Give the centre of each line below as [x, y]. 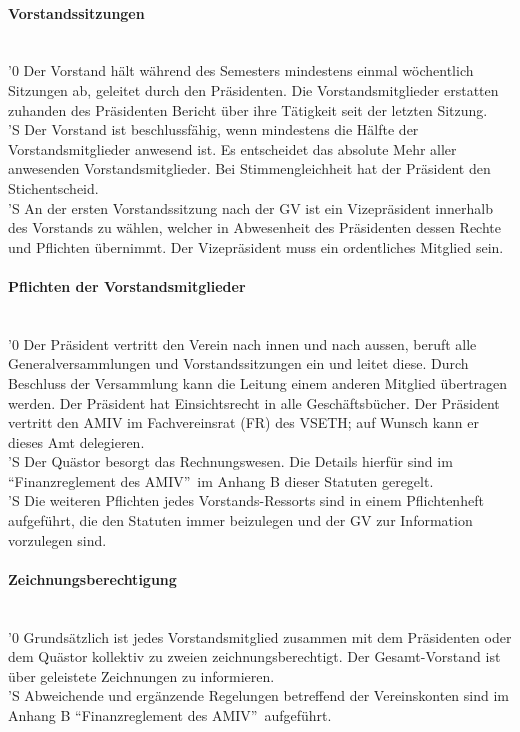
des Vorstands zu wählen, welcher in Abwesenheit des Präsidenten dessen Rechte [254, 227]
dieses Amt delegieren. [76, 441]
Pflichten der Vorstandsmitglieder [127, 285]
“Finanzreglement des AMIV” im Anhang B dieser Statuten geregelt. [221, 480]
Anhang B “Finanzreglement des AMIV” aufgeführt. [170, 715]
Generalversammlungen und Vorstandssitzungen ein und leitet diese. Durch [238, 363]
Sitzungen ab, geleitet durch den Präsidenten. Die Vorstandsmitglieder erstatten [253, 89]
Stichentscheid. [53, 187]
